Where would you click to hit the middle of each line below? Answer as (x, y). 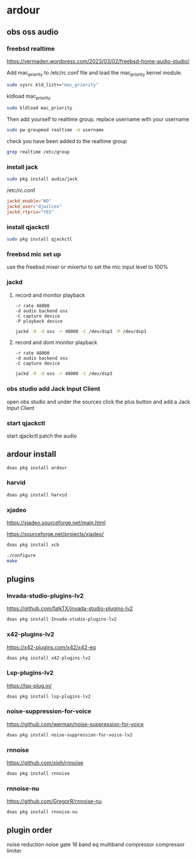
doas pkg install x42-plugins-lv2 (49, 658)
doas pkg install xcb (33, 545)
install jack (23, 167)
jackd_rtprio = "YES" (30, 212)
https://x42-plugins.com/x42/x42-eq (51, 647)
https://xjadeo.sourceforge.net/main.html (56, 523)
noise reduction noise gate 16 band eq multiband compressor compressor (96, 844)
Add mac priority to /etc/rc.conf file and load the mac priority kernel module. (94, 73)
